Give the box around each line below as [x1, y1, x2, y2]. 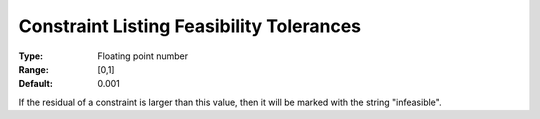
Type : [18, 50, 44, 62]
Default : [18, 78, 54, 90]
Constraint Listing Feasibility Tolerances [18, 15, 362, 37]
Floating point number [97, 50, 189, 62]
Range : [18, 63, 49, 75]
